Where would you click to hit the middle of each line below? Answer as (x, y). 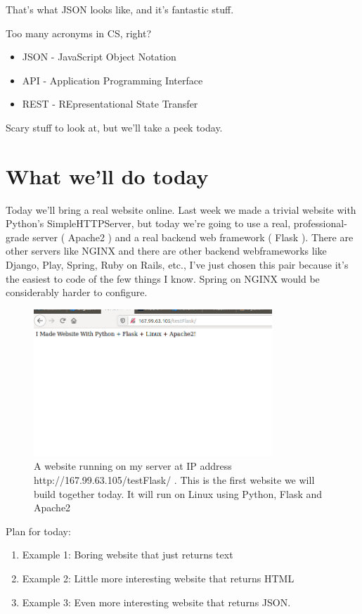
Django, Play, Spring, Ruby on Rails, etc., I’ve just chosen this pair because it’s (177, 265)
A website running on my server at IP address (133, 466)
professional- (320, 223)
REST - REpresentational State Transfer (110, 104)
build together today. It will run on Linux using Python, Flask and (178, 493)
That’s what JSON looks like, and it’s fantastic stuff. (120, 9)
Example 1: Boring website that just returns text (128, 555)
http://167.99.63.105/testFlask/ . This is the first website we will (174, 479)
